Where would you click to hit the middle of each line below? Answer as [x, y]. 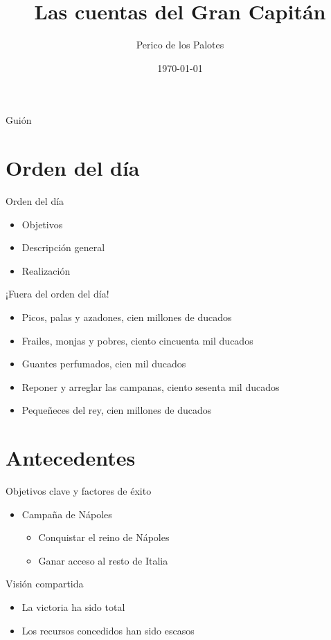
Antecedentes [71, 458]
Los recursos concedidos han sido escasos [108, 630]
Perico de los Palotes [180, 45]
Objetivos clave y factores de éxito [79, 491]
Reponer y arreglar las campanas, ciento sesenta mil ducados [151, 386]
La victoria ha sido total [73, 607]
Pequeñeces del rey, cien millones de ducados [117, 410]
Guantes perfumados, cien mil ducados [104, 364]
